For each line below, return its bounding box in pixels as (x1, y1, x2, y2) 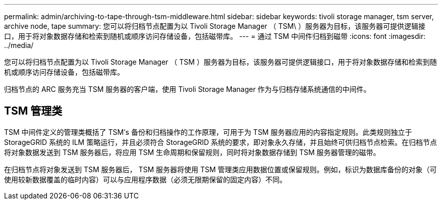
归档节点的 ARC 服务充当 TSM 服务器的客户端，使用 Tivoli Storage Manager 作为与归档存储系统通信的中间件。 (4, 85, 371, 93)
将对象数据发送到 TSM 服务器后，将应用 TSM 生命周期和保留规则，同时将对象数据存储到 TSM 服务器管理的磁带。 (4, 147, 380, 157)
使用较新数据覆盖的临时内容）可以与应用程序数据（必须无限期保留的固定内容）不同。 (4, 175, 287, 184)
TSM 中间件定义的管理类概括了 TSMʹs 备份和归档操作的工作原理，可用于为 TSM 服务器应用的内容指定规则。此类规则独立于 (4, 127, 412, 136)
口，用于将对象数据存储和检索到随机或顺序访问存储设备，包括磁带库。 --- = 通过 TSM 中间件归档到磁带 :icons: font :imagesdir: (4, 32, 426, 40)
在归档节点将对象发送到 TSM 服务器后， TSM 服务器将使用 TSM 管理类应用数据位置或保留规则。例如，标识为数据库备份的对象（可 (4, 165, 437, 174)
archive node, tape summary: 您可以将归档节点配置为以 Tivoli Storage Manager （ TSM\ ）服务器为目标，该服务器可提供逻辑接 (4, 22, 426, 30)
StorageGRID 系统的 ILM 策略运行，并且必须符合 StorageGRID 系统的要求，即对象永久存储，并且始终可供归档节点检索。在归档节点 (4, 137, 437, 146)
